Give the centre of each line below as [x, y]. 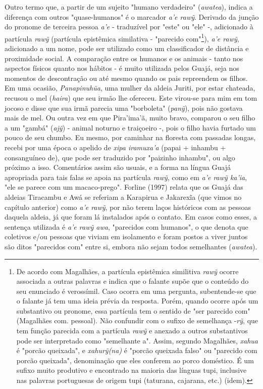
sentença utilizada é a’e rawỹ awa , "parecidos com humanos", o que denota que [126, 226]
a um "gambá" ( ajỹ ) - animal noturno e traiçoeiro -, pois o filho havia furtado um [130, 127]
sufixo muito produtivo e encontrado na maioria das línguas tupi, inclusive [131, 370]
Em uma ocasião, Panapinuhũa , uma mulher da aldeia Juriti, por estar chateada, [130, 88]
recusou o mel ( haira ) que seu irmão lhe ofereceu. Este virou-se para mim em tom [131, 98]
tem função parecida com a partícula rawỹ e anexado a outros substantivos [132, 331]
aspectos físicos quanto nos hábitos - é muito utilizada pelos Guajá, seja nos [122, 68]
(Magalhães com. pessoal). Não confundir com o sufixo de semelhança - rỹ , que [137, 320]
